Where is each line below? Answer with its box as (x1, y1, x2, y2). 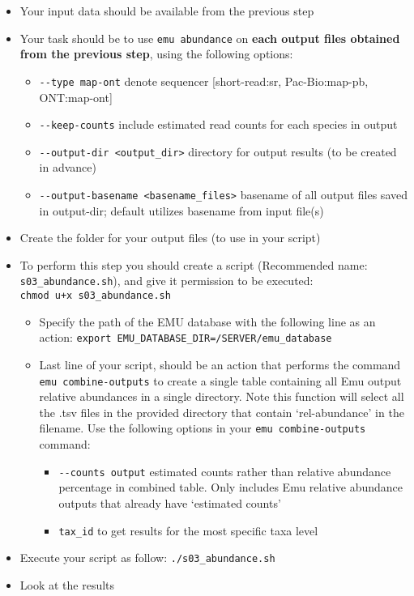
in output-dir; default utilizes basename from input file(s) (39, 202, 324, 219)
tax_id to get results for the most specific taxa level (58, 521, 318, 539)
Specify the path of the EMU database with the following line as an (39, 313, 376, 330)
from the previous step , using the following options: (19, 45, 293, 62)
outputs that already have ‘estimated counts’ (58, 494, 281, 511)
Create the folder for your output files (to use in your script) (19, 229, 321, 246)
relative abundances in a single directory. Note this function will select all (39, 388, 404, 405)
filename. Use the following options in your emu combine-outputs (39, 419, 366, 436)
